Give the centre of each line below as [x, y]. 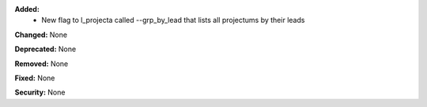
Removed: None [42, 64]
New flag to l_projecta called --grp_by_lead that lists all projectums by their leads [173, 20]
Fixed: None [35, 78]
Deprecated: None [45, 49]
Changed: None [41, 35]
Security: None [40, 92]
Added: [27, 9]
